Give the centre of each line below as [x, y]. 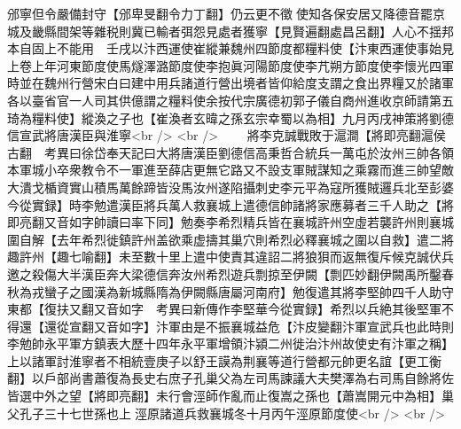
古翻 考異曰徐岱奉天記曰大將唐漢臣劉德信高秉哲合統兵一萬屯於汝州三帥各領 [230, 152]
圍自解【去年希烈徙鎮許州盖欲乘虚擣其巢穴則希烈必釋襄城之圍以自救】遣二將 [230, 239]
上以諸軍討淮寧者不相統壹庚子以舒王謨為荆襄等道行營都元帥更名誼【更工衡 [224, 360]
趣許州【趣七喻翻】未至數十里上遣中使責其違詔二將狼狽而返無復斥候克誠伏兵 [230, 257]
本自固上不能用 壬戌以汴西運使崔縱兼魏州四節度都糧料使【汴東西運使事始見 [230, 48]
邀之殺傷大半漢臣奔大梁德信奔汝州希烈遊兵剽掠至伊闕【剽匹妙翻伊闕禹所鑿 [224, 273]
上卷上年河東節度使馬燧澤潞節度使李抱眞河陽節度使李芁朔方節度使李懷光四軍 [230, 65]
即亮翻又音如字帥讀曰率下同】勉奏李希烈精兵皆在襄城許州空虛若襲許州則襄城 [230, 222]
